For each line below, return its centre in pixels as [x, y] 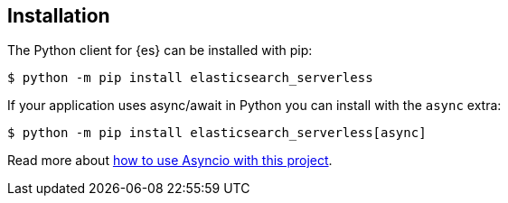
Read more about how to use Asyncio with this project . [170, 161]
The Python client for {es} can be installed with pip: [160, 51]
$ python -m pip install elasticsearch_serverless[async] [217, 133]
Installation [59, 16]
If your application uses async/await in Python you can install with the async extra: [254, 106]
